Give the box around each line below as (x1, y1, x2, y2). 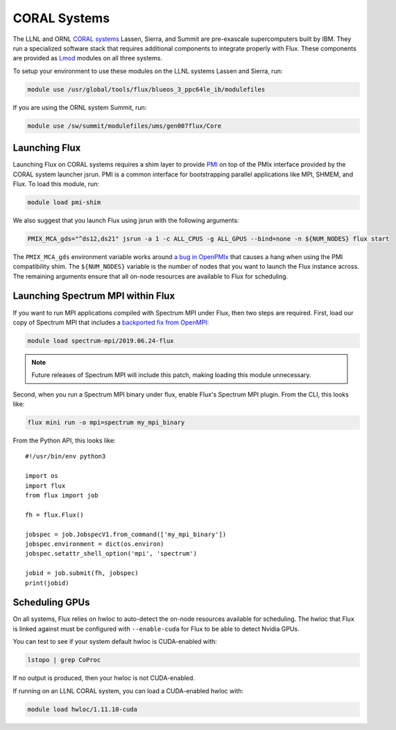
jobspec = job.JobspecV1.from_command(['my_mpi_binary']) (25, 530, 227, 538)
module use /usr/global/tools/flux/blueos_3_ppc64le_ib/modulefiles (27, 85, 266, 93)
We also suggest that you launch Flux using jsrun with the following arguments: (12, 216, 239, 224)
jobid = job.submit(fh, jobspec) (25, 570, 139, 577)
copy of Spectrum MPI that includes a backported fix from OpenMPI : (12, 318, 209, 326)
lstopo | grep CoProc (27, 656, 101, 664)
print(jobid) (25, 579, 69, 587)
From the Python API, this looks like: (12, 436, 116, 445)
